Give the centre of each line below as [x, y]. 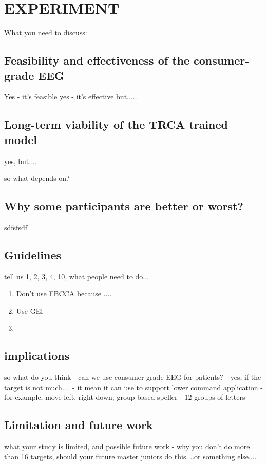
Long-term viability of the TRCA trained [116, 124]
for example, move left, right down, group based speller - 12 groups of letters [125, 397]
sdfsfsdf [16, 227]
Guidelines [33, 255]
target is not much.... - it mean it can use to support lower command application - [133, 387]
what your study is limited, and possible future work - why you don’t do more [127, 446]
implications [37, 356]
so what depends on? [37, 178]
